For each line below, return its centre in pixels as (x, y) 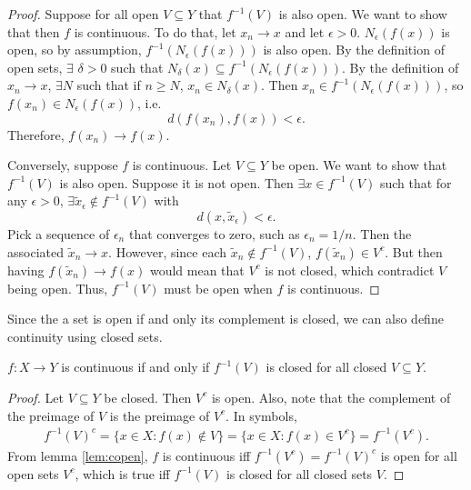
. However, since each (168, 251)
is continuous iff (206, 455)
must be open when (218, 288)
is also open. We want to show (363, 14)
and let (305, 31)
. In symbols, (261, 415)
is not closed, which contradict (350, 270)
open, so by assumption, (75, 50)
